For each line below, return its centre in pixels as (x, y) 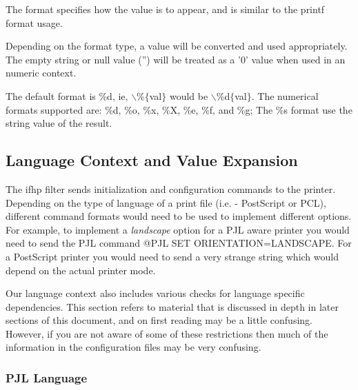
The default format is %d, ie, (67, 95)
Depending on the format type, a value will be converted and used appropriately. (177, 46)
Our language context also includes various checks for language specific (155, 293)
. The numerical (285, 95)
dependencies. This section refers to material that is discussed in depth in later (172, 306)
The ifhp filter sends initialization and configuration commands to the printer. (171, 188)
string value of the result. (59, 123)
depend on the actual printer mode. (81, 270)
